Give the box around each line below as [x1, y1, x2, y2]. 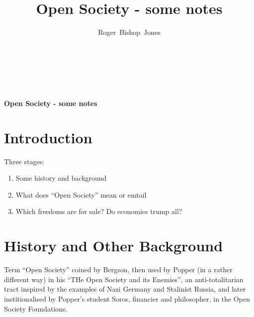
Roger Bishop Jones [98, 27, 161, 37]
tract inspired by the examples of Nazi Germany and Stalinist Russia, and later [4, 284, 246, 294]
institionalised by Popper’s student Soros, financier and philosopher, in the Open [4, 293, 250, 304]
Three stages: [4, 156, 45, 166]
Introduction [4, 127, 92, 147]
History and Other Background [4, 235, 223, 256]
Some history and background [15, 173, 107, 183]
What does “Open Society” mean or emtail [15, 189, 147, 200]
